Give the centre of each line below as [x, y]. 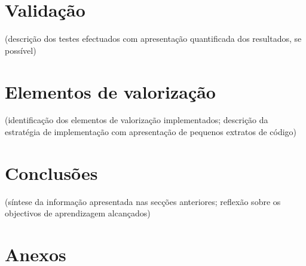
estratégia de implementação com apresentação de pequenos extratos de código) [151, 132]
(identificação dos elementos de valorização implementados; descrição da [137, 120]
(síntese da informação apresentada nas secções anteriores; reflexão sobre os [143, 201]
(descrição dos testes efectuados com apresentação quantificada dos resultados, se [153, 39]
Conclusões [51, 172]
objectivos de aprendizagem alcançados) [78, 213]
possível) [21, 50]
